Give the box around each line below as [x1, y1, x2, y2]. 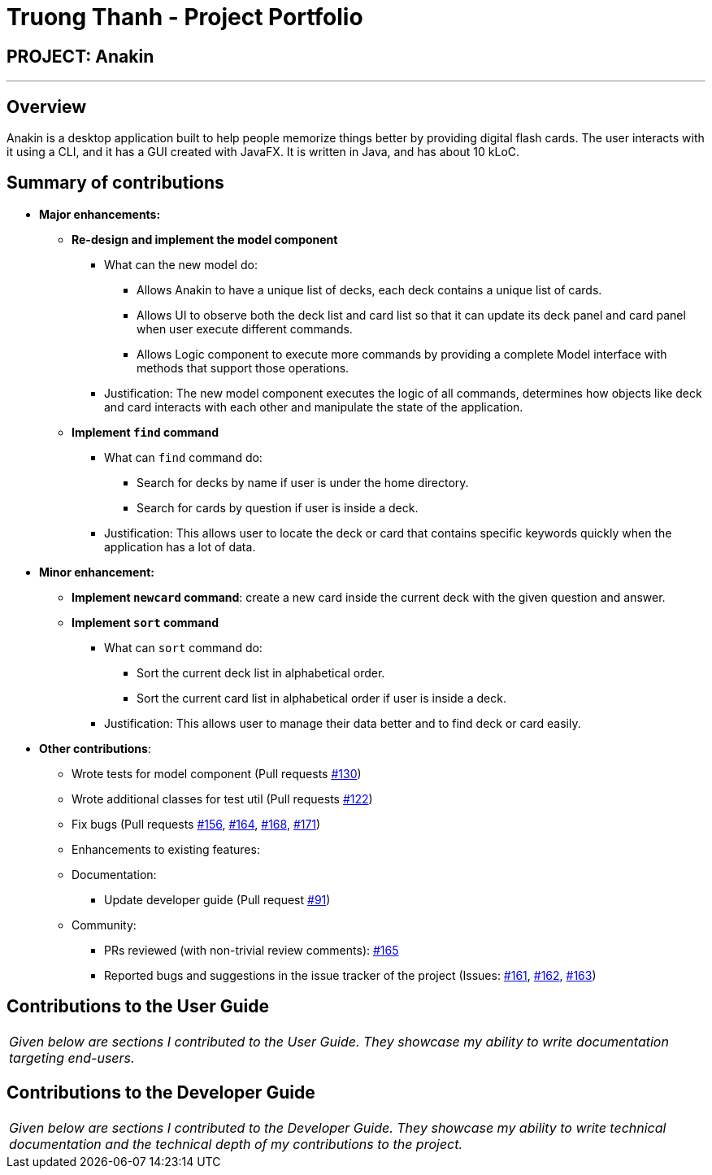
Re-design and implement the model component [72, 232, 338, 246]
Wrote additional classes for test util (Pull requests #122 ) [72, 791, 373, 806]
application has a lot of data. [104, 539, 256, 554]
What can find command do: [104, 450, 263, 464]
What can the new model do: [104, 257, 258, 272]
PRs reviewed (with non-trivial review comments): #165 [104, 942, 399, 957]
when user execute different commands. [137, 321, 353, 336]
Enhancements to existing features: [72, 842, 260, 856]
